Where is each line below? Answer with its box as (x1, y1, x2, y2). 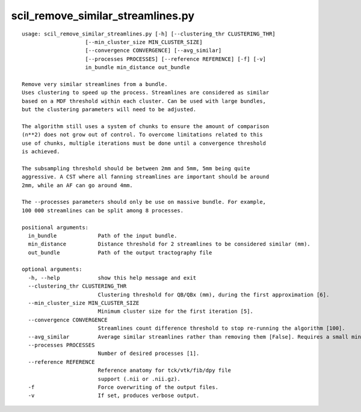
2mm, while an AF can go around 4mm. (22, 182, 134, 189)
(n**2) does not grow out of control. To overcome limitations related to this (22, 131, 263, 138)
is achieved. (22, 148, 60, 155)
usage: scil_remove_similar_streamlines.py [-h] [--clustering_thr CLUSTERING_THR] (22, 30, 276, 37)
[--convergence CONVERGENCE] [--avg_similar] (85, 47, 222, 54)
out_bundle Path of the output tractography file (28, 249, 212, 256)
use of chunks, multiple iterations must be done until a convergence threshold (22, 140, 267, 147)
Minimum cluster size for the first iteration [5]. (97, 308, 254, 315)
